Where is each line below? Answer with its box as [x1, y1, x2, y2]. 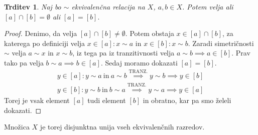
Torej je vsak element [4, 95, 70, 105]
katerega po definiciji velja [4, 37, 85, 48]
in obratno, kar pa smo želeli [143, 95, 231, 105]
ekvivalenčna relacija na [71, 1, 145, 11]
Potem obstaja [130, 28, 174, 38]
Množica [4, 121, 30, 132]
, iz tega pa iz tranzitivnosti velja [72, 47, 175, 58]
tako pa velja [4, 57, 44, 67]
